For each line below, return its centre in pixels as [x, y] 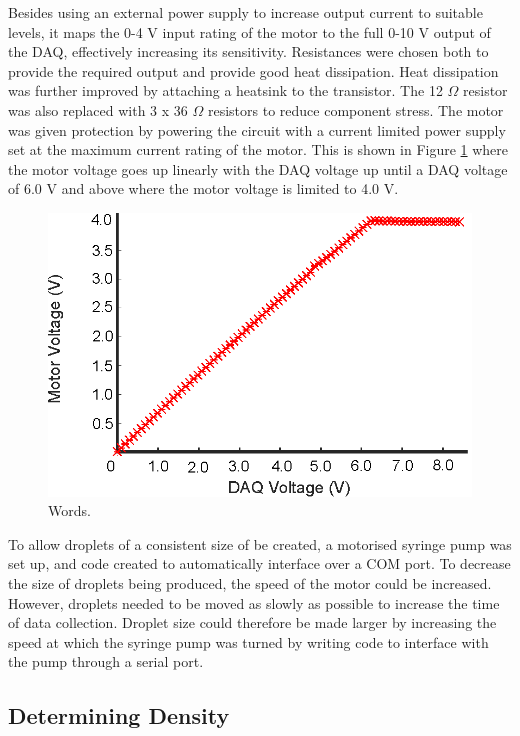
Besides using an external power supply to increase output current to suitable [245, 12]
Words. [69, 510]
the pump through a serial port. [106, 661]
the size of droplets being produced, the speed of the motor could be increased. [250, 583]
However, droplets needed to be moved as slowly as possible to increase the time [254, 602]
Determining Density [119, 715]
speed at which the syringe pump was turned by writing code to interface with [248, 641]
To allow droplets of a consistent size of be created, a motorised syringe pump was [260, 543]
